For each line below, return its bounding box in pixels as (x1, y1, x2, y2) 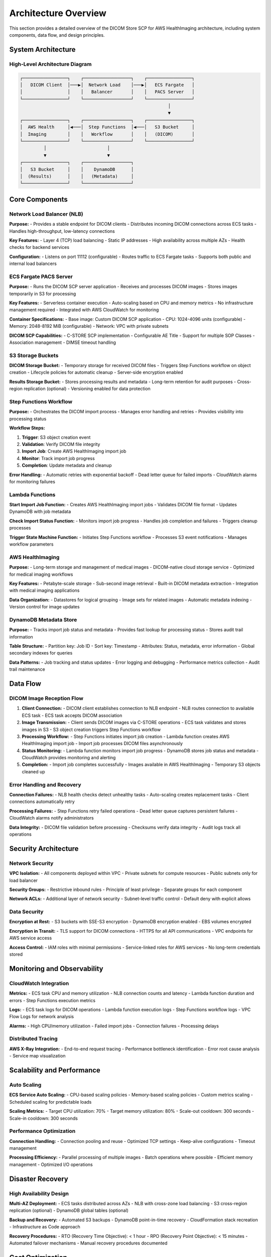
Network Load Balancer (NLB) (9, 210, 83, 217)
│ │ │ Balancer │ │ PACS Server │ (20, 89, 195, 95)
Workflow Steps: (9, 425, 45, 431)
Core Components (9, 195, 68, 204)
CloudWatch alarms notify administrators (9, 815, 94, 821)
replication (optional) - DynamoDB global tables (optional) (9, 1207, 129, 1214)
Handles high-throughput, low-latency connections (9, 228, 115, 234)
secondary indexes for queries (9, 650, 73, 656)
